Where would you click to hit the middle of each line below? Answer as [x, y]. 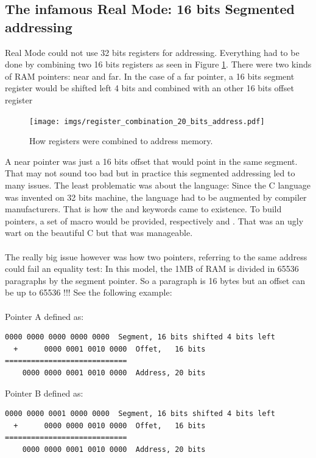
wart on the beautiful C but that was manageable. [99, 233]
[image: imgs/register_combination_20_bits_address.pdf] [147, 121]
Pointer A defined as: [44, 316]
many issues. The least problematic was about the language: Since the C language [158, 185]
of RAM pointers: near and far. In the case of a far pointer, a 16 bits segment [150, 76]
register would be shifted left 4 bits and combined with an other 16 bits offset [149, 88]
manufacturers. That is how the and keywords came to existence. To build [143, 209]
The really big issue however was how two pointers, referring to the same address [156, 256]
